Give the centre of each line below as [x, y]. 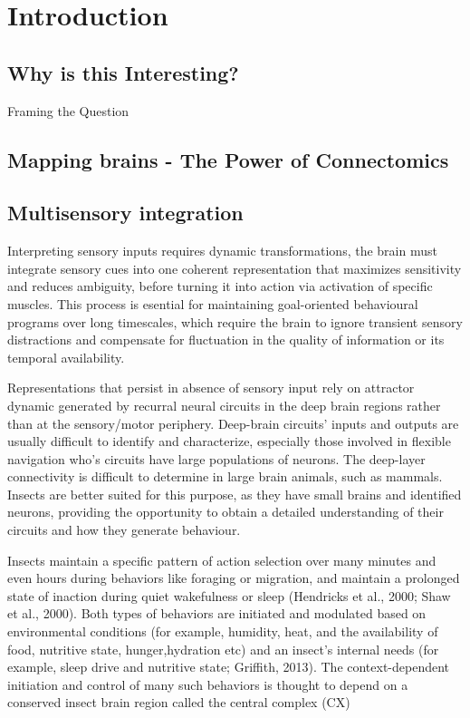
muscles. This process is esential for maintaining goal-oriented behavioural [213, 303]
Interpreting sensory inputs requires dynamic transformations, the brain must [222, 251]
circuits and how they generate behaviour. [124, 530]
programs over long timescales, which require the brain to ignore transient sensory [235, 321]
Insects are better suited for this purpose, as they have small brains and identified [235, 494]
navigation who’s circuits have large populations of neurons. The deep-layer [216, 458]
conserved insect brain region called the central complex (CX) [179, 702]
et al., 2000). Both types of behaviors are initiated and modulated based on [217, 613]
